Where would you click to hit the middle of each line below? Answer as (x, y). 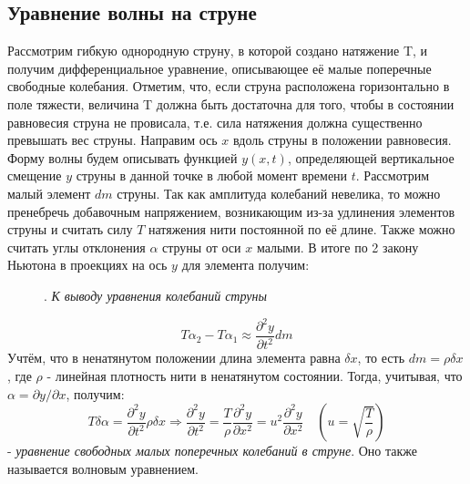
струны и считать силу (70, 229)
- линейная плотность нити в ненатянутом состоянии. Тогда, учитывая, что (255, 376)
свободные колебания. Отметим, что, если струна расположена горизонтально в (229, 86)
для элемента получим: (245, 265)
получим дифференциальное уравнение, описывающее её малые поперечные (220, 68)
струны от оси (202, 247)
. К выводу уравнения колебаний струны (155, 295)
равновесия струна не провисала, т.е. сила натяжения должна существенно (215, 122)
